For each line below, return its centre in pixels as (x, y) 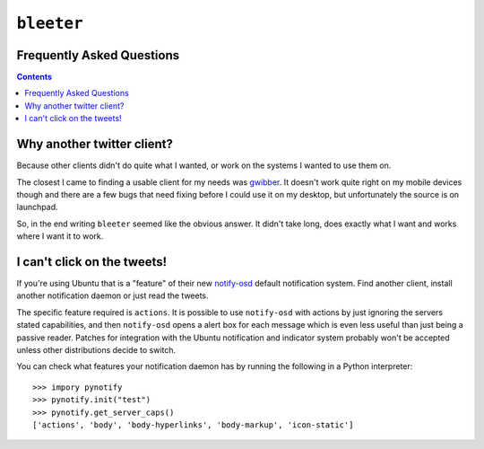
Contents (35, 77)
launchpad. (37, 207)
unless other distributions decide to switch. (96, 349)
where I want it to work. (60, 236)
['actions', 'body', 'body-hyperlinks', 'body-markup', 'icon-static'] (193, 425)
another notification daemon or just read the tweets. (113, 295)
